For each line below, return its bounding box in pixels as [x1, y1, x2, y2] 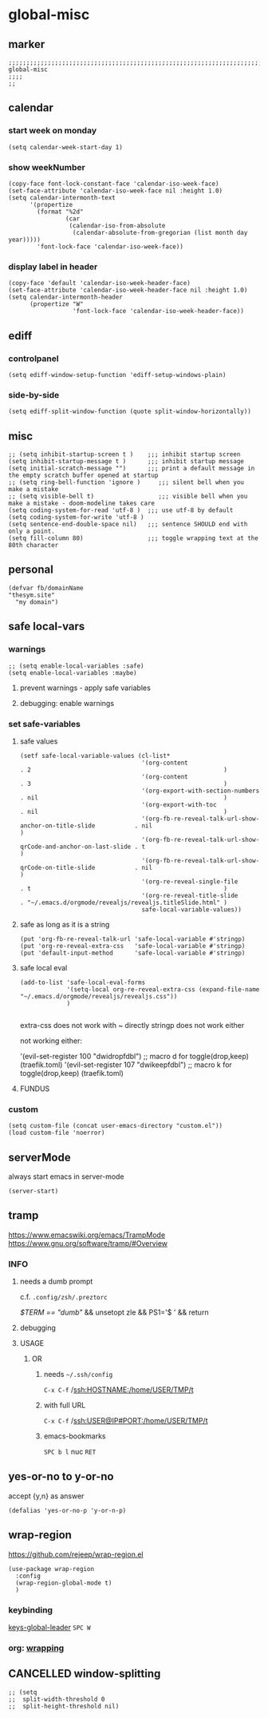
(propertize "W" [29, 300, 84, 308]
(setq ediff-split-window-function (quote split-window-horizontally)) [8, 407, 251, 416]
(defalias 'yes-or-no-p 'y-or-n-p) [8, 1506, 127, 1514]
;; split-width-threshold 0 [8, 1695, 105, 1703]
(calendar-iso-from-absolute [69, 221, 166, 229]
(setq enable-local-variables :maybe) [8, 669, 137, 676]
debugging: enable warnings [19, 698, 114, 708]
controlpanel [8, 353, 59, 364]
